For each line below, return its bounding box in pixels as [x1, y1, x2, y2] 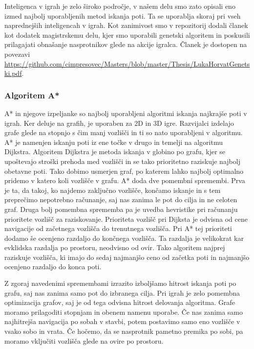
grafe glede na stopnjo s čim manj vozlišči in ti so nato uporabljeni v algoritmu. [4, 127, 243, 138]
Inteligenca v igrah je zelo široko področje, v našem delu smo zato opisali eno [4, 1, 235, 11]
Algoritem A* [4, 89, 60, 101]
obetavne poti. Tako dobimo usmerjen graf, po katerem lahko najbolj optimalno [4, 165, 244, 176]
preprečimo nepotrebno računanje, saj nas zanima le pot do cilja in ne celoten [4, 194, 237, 205]
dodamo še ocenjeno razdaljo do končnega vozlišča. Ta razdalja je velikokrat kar [4, 233, 244, 243]
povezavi [4, 48, 30, 59]
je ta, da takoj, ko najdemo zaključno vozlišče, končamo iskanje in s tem [4, 185, 221, 195]
